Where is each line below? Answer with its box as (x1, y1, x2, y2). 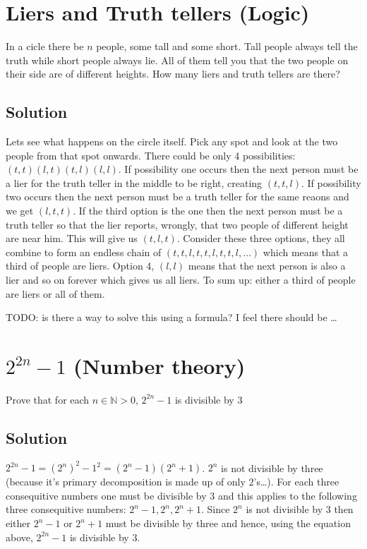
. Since (200, 502, 230, 517)
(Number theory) (73, 351, 246, 380)
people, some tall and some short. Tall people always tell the (96, 39, 358, 54)
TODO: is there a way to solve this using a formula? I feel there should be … (6, 310, 337, 325)
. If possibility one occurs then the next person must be (118, 162, 359, 176)
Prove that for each (6, 392, 90, 406)
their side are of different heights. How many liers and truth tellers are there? (6, 66, 340, 81)
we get (6, 203, 34, 218)
